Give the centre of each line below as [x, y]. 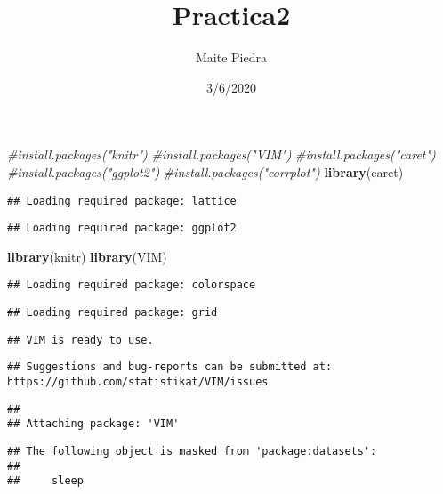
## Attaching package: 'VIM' [93, 424]
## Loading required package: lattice [122, 201]
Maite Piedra [231, 57]
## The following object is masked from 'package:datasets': [192, 451]
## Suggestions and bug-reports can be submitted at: [170, 367]
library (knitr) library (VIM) [87, 256]
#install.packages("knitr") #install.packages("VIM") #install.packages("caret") [221, 154]
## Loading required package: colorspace [132, 285]
